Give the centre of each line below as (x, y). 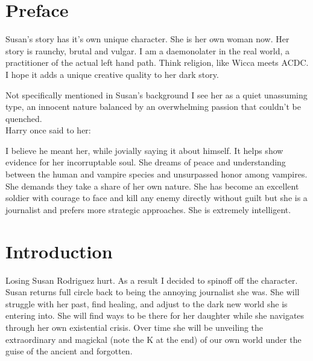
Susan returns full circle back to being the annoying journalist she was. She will (153, 292)
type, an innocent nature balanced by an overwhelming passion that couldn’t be (153, 107)
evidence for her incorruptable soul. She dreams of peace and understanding (146, 162)
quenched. (24, 118)
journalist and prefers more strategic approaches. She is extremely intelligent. (148, 209)
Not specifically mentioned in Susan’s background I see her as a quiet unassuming (156, 94)
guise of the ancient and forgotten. (69, 351)
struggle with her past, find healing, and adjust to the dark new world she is (147, 303)
